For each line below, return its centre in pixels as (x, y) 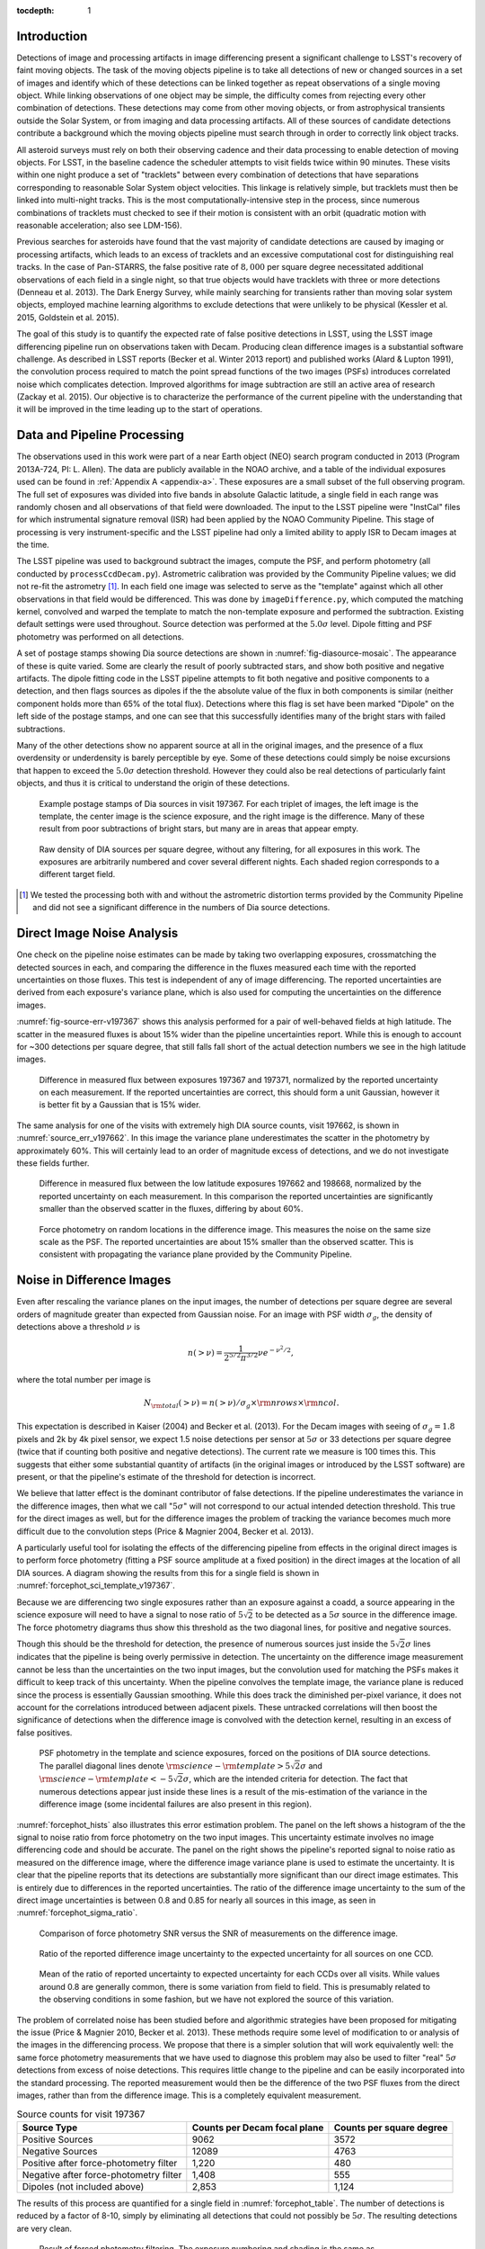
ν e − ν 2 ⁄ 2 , (275, 1352)
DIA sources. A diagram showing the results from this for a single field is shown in (168, 1573)
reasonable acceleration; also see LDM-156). (100, 225)
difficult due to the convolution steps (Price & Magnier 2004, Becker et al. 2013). (165, 1531)
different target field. (77, 874)
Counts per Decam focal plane (258, 2128)
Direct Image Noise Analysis (97, 933)
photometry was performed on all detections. (100, 636)
